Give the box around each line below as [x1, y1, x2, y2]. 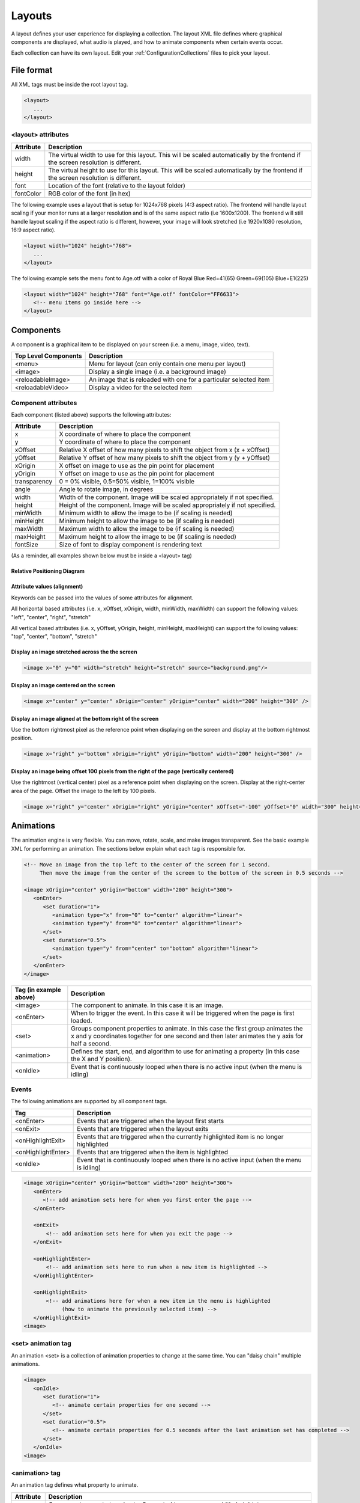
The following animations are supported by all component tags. [11, 1098, 167, 1105]
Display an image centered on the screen [11, 681, 115, 688]
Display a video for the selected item [88, 384, 192, 392]
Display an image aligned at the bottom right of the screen [11, 715, 159, 722]
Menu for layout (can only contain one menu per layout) [88, 360, 246, 368]
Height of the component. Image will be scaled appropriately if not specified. [59, 501, 276, 509]
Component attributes [11, 399, 77, 407]
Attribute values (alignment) [11, 583, 83, 590]
